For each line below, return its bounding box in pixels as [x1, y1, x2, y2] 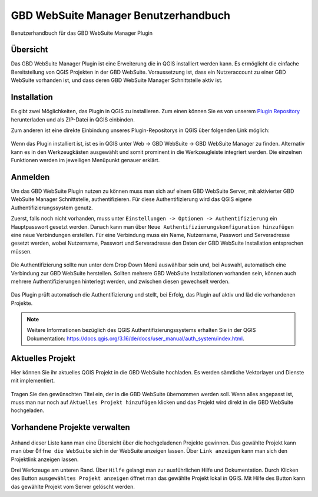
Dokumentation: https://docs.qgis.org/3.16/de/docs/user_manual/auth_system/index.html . [26, 335, 244, 342]
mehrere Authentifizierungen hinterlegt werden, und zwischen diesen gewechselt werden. [11, 278, 230, 285]
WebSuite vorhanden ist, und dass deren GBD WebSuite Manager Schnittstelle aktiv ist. [11, 77, 223, 84]
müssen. [11, 248, 32, 255]
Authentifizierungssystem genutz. [11, 204, 93, 211]
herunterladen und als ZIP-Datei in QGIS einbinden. [11, 116, 135, 123]
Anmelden [11, 172, 50, 182]
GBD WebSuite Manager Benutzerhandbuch [11, 9, 231, 22]
